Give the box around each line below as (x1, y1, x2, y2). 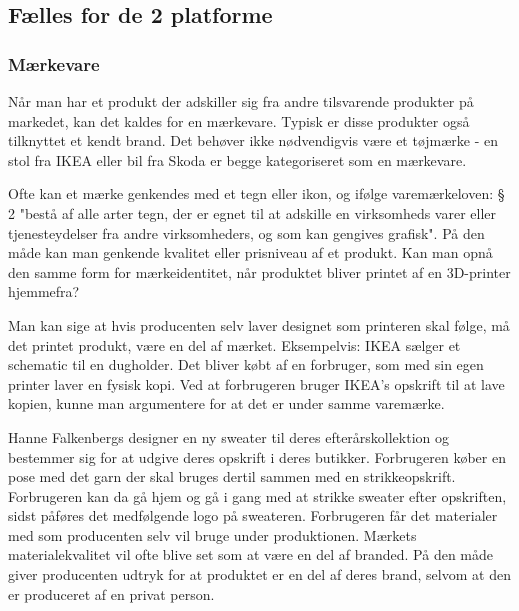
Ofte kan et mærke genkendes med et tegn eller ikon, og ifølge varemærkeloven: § (8, 183, 505, 204)
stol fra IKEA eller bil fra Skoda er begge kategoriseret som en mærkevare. (8, 149, 467, 170)
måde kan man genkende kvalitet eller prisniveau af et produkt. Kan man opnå (8, 242, 493, 263)
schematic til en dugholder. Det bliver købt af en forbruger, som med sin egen (8, 354, 484, 375)
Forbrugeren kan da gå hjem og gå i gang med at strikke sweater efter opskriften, (8, 485, 507, 506)
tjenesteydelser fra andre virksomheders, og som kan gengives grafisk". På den (8, 222, 485, 243)
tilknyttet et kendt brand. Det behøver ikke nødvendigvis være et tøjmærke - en (8, 130, 499, 151)
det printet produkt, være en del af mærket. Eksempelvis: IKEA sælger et (8, 334, 461, 355)
